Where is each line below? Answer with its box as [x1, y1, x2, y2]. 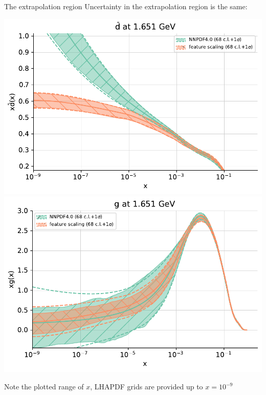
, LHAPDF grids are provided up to [90, 381, 203, 392]
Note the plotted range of [4, 381, 84, 392]
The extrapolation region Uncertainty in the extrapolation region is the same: [4, 1, 248, 11]
